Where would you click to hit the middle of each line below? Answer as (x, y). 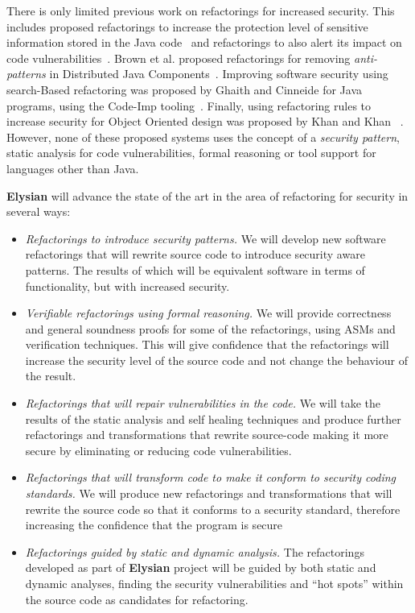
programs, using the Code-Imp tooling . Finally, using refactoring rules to (189, 105)
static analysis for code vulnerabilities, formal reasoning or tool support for (191, 153)
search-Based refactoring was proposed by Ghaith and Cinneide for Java (184, 89)
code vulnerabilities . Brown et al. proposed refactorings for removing (179, 58)
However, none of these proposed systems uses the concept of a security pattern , (203, 137)
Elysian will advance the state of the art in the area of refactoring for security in (207, 195)
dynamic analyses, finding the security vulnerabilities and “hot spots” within (214, 583)
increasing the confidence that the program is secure (154, 525)
